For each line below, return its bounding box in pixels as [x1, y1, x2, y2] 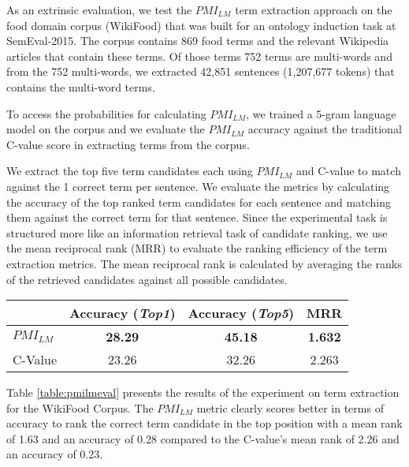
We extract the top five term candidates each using [6, 163, 253, 179]
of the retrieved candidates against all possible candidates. [6, 271, 288, 287]
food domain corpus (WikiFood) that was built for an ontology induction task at [6, 17, 396, 33]
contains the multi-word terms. [6, 78, 155, 95]
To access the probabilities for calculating [6, 105, 206, 121]
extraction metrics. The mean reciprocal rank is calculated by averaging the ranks [6, 255, 402, 271]
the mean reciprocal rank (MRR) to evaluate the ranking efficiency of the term [6, 240, 388, 256]
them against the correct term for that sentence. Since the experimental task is [6, 209, 388, 226]
